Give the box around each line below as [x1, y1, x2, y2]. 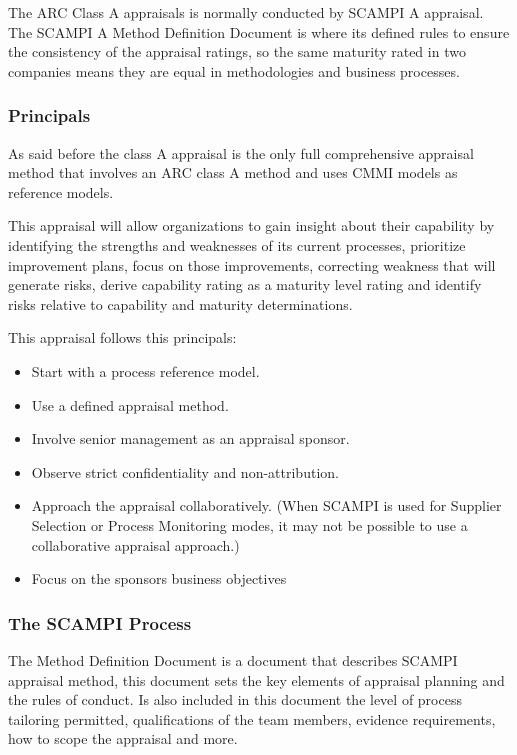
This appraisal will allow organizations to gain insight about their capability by [8, 215, 495, 236]
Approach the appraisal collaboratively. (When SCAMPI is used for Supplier [31, 495, 502, 516]
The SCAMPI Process [8, 610, 192, 635]
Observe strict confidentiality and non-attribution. [31, 461, 339, 482]
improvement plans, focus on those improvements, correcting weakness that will [8, 254, 496, 275]
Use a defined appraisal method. [31, 394, 229, 415]
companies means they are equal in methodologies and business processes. [8, 60, 460, 81]
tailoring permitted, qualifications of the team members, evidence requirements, [8, 708, 496, 729]
